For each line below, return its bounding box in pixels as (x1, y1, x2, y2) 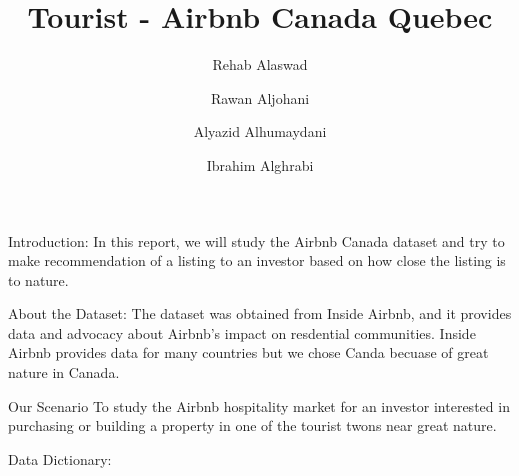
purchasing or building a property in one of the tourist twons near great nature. (8, 415, 497, 436)
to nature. (8, 269, 69, 290)
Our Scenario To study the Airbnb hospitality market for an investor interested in (8, 395, 510, 416)
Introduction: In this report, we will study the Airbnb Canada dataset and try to (8, 230, 505, 251)
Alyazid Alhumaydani (193, 121, 327, 142)
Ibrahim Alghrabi (206, 154, 314, 175)
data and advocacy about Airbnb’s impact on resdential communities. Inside (8, 322, 476, 343)
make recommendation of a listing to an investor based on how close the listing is (8, 250, 506, 271)
